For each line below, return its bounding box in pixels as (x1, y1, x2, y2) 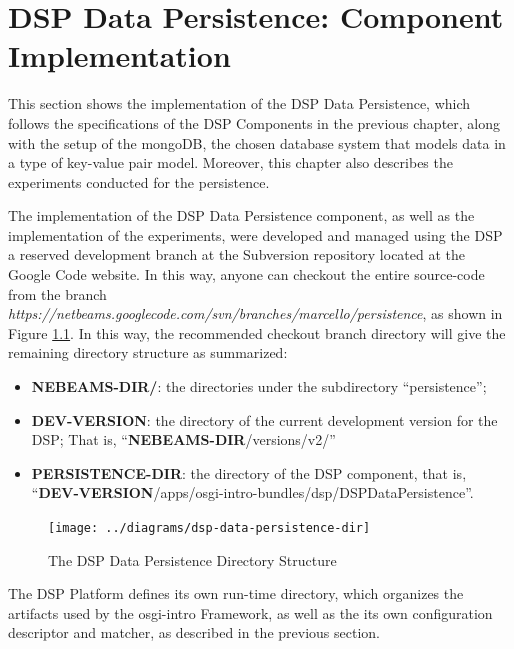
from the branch (8, 283, 107, 304)
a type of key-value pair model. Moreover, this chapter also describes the (8, 152, 453, 173)
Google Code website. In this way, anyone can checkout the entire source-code (8, 264, 485, 285)
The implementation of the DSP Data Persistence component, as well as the (8, 205, 475, 226)
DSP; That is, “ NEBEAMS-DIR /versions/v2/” (31, 429, 336, 450)
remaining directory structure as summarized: (8, 342, 288, 363)
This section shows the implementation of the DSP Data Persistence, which (8, 93, 471, 114)
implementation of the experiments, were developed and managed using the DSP (8, 224, 503, 245)
